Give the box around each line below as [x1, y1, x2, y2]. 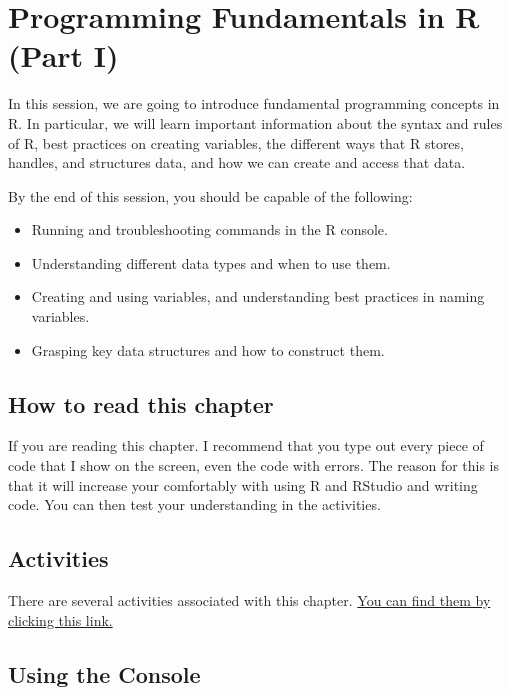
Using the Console [8, 658, 201, 689]
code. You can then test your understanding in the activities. [8, 494, 381, 515]
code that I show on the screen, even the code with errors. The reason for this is [8, 455, 500, 476]
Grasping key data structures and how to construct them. [31, 339, 385, 360]
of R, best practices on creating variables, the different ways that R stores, [8, 132, 464, 153]
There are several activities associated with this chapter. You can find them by [8, 590, 491, 611]
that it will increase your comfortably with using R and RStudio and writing [8, 474, 478, 495]
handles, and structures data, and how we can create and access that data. [8, 152, 466, 173]
